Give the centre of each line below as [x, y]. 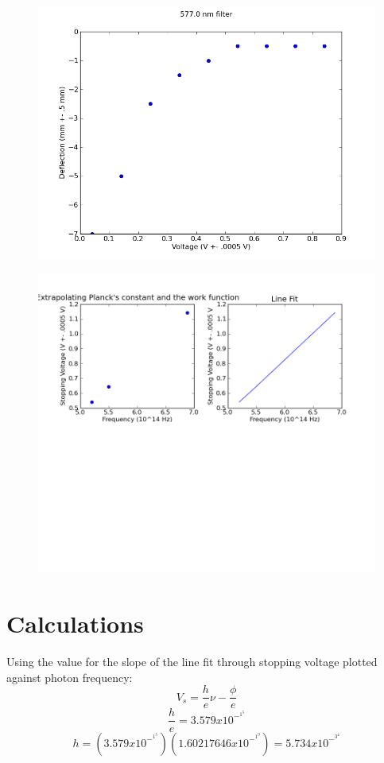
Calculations [75, 624]
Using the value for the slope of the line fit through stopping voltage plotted [192, 662]
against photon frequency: [70, 677]
